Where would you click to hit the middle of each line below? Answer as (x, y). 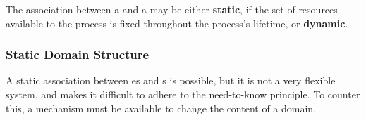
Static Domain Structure (78, 54)
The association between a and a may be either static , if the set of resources (172, 9)
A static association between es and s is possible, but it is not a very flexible (171, 80)
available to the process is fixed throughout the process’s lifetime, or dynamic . (177, 23)
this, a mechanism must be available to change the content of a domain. (161, 108)
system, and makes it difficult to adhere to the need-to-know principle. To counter (183, 94)
